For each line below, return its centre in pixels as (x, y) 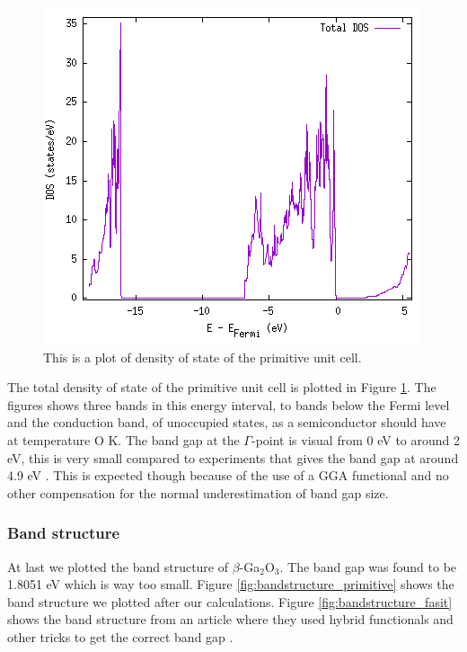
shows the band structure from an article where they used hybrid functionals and (230, 619)
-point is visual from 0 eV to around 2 (356, 439)
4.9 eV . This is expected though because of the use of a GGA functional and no (228, 475)
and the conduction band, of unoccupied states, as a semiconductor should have (227, 422)
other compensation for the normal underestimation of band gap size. (198, 492)
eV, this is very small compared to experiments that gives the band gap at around (233, 457)
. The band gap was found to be (368, 566)
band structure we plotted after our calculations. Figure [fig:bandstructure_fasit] (230, 601)
